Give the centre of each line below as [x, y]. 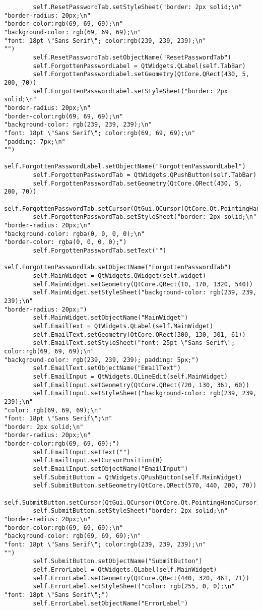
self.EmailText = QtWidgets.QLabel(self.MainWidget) [123, 326]
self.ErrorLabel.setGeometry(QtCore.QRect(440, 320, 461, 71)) [141, 578]
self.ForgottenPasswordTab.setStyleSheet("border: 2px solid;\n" [145, 217]
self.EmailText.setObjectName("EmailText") [107, 368]
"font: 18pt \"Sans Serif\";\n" [58, 419]
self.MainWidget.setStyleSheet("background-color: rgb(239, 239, [145, 293]
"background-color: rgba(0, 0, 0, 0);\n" [75, 234]
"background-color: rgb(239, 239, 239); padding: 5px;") [102, 360]
